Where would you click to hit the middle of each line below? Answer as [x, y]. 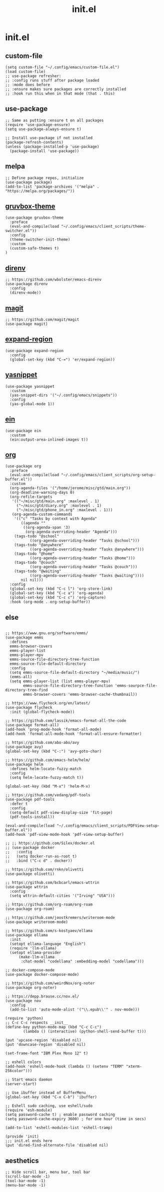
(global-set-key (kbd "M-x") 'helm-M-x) [48, 786]
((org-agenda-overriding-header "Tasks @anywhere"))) [87, 549]
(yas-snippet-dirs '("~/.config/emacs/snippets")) [63, 395]
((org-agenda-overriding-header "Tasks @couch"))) [83, 567]
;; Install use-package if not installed [49, 138]
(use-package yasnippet [30, 386]
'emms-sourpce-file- [136, 686]
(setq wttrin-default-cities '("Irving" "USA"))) [62, 896]
